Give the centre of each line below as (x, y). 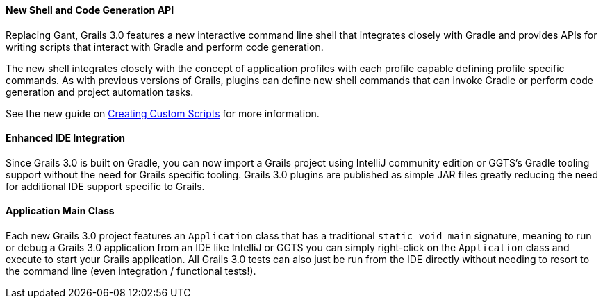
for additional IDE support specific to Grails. (105, 186)
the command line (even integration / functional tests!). (131, 271)
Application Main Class (60, 211)
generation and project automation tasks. (100, 92)
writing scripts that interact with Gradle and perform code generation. (165, 47)
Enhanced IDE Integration (66, 138)
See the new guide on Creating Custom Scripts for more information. (163, 113)
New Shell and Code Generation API (90, 10)
